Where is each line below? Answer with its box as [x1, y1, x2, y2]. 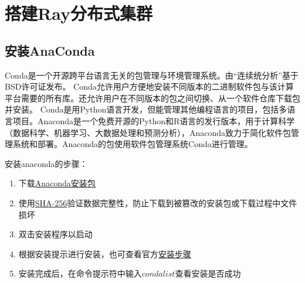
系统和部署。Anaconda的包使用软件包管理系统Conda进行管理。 [12, 138, 253, 150]
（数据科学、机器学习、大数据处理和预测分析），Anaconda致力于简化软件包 [5, 126, 292, 138]
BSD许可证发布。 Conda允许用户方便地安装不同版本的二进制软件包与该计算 [5, 80, 294, 93]
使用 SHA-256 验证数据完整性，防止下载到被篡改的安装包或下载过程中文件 [18, 196, 297, 209]
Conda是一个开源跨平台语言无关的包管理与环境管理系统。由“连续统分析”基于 [5, 69, 299, 81]
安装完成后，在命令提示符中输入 [18, 267, 142, 279]
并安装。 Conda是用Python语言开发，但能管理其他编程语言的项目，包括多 [5, 103, 287, 115]
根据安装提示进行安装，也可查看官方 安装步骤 [18, 247, 191, 260]
